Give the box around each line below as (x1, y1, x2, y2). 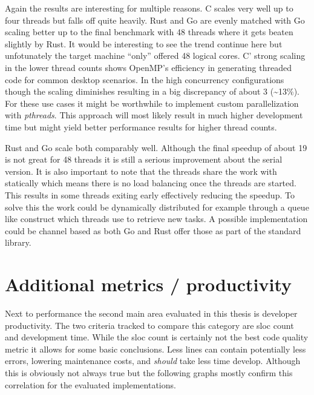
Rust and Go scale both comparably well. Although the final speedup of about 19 (5, 141, 307, 154)
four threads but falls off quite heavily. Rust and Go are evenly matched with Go (5, 13, 305, 26)
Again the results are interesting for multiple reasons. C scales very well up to (5, 2, 293, 14)
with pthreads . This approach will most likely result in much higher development (5, 109, 303, 121)
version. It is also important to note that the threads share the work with (5, 164, 277, 177)
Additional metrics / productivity (5, 272, 292, 297)
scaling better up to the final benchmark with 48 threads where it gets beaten (5, 25, 293, 38)
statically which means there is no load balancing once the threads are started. (5, 177, 296, 189)
